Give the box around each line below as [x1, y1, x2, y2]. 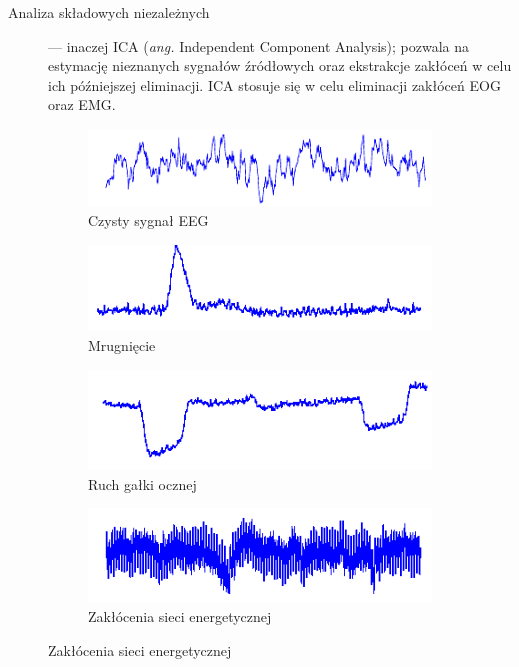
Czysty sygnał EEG [88, 210, 209, 231]
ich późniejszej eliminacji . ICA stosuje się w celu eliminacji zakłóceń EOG [48, 74, 501, 95]
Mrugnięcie [88, 335, 156, 356]
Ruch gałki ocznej [88, 473, 197, 494]
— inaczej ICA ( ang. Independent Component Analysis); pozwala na [48, 35, 470, 56]
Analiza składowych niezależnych [8, 2, 210, 22]
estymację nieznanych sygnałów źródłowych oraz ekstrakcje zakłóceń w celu [48, 55, 512, 76]
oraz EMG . [48, 94, 116, 115]
